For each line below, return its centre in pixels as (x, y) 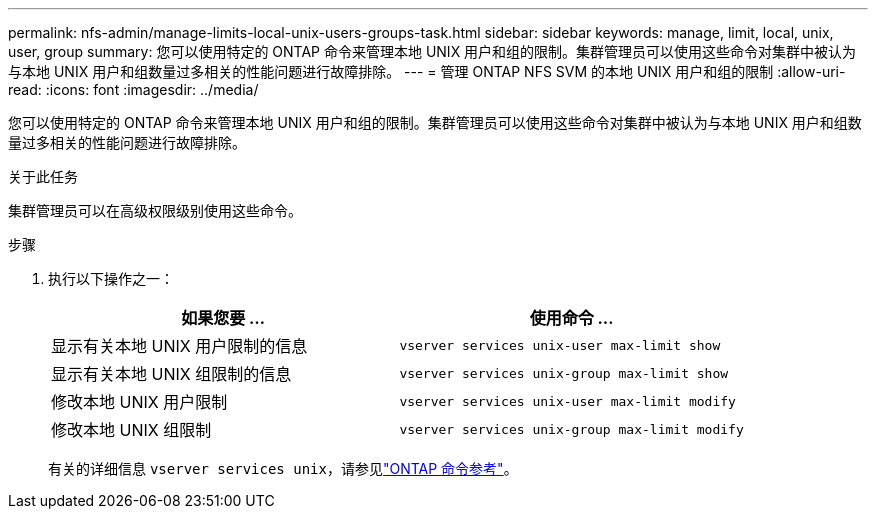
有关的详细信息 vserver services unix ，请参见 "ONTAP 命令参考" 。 (283, 468)
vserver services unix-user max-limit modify (567, 401)
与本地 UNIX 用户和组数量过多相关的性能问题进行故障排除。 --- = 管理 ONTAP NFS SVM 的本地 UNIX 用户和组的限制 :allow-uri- (427, 71)
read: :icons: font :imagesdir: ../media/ (133, 89)
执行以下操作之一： (111, 278)
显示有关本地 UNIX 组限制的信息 (171, 374)
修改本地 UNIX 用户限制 (139, 402)
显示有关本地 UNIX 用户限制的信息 (179, 346)
